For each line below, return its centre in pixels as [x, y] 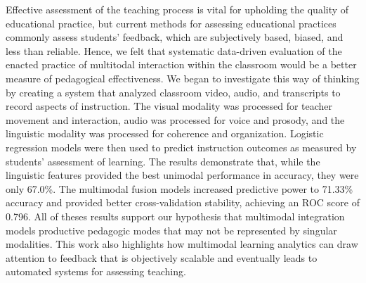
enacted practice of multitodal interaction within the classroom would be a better [181, 64]
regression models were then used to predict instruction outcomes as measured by [181, 147]
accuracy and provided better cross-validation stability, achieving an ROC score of [183, 202]
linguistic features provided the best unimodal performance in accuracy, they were [182, 175]
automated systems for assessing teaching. [96, 271]
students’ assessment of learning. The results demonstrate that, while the [163, 161]
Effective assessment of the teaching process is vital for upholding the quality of [177, 9]
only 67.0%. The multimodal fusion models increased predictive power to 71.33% [179, 188]
